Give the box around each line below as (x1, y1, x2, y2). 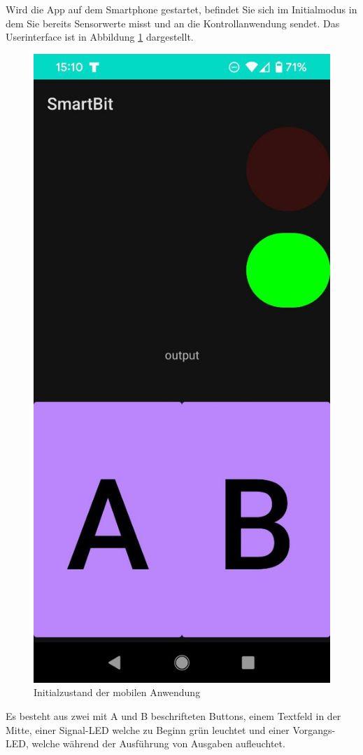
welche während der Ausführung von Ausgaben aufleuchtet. (31, 736, 285, 751)
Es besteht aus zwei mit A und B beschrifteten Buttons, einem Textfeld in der (6, 709, 341, 723)
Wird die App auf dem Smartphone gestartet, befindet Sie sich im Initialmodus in (6, 2, 357, 16)
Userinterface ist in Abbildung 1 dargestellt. (6, 29, 194, 44)
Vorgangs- (292, 722, 336, 737)
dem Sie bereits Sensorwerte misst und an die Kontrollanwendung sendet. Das (6, 15, 340, 30)
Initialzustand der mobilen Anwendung (34, 685, 201, 700)
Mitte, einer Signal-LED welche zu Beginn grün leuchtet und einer (6, 722, 290, 737)
